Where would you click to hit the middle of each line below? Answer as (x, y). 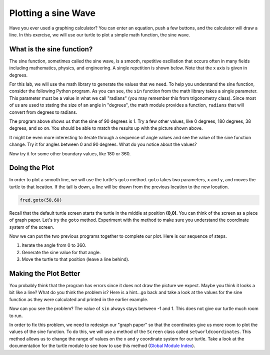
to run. (16, 316)
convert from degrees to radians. (43, 112)
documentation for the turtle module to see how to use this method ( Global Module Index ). (102, 346)
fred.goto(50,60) (41, 200)
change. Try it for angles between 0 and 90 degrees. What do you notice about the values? (103, 144)
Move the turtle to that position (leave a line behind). (75, 259)
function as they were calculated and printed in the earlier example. (79, 299)
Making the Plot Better (45, 273)
